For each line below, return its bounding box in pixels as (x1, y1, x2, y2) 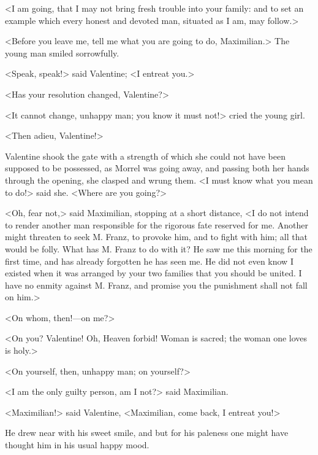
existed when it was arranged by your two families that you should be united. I (5, 266, 302, 279)
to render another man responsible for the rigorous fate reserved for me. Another (5, 218, 309, 231)
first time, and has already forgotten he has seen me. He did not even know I (5, 254, 293, 267)
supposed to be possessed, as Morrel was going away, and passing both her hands (5, 161, 309, 174)
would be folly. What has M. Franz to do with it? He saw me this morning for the (5, 242, 312, 255)
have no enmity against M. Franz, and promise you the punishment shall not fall (5, 278, 308, 291)
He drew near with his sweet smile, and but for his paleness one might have (5, 426, 289, 439)
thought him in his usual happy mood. (5, 438, 150, 451)
